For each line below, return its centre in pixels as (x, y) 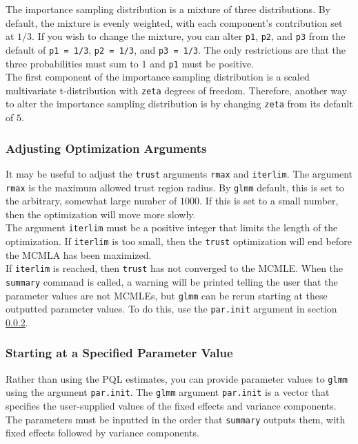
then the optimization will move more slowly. (101, 214)
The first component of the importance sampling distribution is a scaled (158, 77)
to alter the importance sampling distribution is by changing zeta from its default (179, 104)
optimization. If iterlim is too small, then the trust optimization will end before (179, 241)
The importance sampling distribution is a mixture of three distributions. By (168, 9)
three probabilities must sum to (72, 63)
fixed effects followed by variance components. (102, 433)
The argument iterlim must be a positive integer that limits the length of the (172, 228)
